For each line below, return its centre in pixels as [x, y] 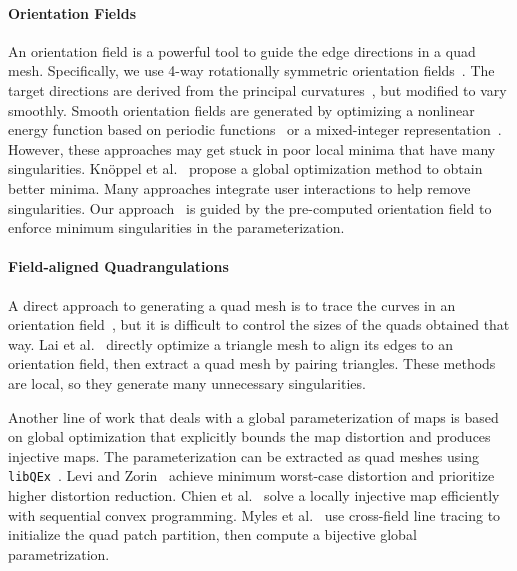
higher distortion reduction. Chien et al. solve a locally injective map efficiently [254, 494]
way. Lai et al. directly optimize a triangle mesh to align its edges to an [230, 343]
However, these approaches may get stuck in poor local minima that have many [252, 148]
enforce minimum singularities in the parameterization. [176, 227]
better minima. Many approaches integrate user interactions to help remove [239, 187]
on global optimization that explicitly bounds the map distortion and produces [249, 436]
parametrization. [59, 553]
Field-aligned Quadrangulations [118, 266]
